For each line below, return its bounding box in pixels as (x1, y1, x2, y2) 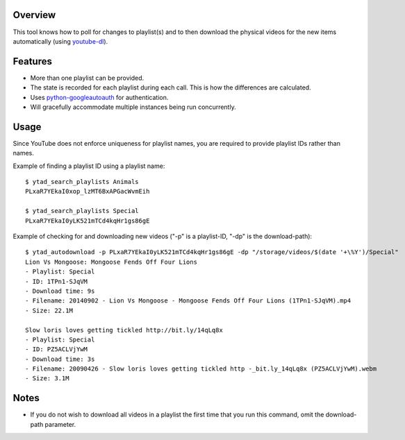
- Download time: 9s (25, 287, 95, 295)
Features (13, 56, 52, 67)
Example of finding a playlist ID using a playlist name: (13, 162, 165, 170)
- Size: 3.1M (25, 375, 69, 382)
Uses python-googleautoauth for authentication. (30, 93, 169, 101)
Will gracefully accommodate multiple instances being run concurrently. (30, 103, 236, 111)
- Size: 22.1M (25, 306, 73, 314)
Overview (13, 9, 56, 21)
